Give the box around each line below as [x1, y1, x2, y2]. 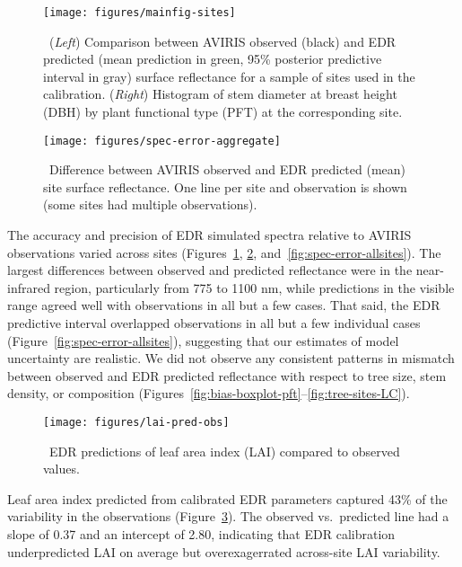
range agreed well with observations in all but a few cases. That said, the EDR [7, 296, 440, 315]
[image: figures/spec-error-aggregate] [43, 134, 281, 147]
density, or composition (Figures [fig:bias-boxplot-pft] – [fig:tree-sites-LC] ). [7, 384, 410, 403]
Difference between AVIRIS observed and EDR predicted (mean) [48, 160, 406, 179]
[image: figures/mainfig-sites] [43, 6, 236, 19]
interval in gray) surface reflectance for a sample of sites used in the [43, 66, 415, 85]
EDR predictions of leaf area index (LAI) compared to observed [48, 441, 400, 460]
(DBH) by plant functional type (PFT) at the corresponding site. [43, 102, 403, 121]
